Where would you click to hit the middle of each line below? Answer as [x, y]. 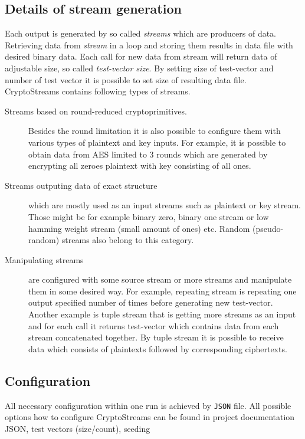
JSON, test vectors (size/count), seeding [78, 428]
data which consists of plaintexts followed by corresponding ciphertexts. [158, 348]
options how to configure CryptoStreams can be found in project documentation [150, 417]
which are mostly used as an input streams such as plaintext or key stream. [165, 205]
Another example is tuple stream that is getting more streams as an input [162, 314]
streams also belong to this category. [128, 240]
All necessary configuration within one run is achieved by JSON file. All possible [148, 405]
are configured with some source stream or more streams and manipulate [160, 279]
